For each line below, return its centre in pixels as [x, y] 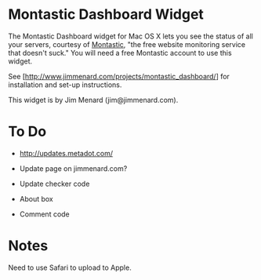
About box [36, 198]
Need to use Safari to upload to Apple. [70, 267]
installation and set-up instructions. [65, 85]
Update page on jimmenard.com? [73, 168]
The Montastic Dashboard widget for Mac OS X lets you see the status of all [130, 36]
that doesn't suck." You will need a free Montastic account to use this [120, 53]
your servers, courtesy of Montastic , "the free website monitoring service [127, 44]
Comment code [45, 214]
